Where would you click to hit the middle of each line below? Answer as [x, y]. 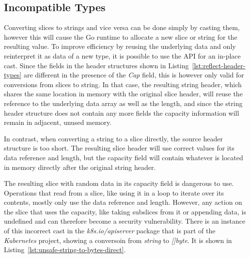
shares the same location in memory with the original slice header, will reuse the [123, 94]
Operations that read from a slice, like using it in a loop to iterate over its [114, 192]
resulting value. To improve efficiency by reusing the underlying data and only [120, 46]
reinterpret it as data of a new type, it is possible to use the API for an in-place [122, 55]
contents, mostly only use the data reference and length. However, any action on [123, 202]
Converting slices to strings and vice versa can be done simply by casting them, [122, 27]
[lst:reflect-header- [219, 65]
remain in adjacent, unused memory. [58, 122]
